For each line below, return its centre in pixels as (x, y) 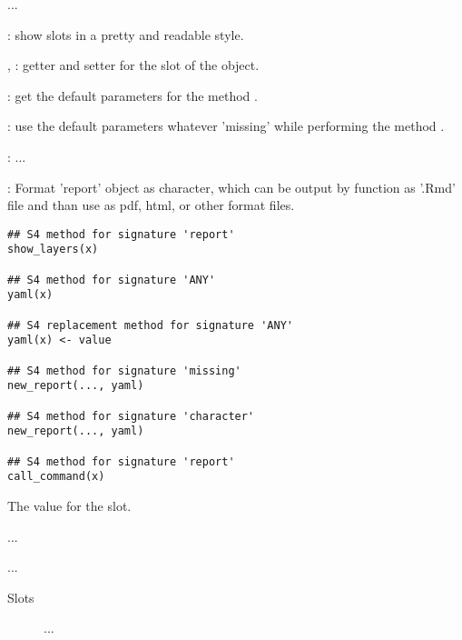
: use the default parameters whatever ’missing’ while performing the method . (226, 126)
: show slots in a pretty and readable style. (126, 34)
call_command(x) (56, 477)
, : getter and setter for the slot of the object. (133, 65)
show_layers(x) (53, 250)
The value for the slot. (69, 505)
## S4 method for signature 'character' (131, 416)
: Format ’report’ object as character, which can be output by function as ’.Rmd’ (231, 187)
